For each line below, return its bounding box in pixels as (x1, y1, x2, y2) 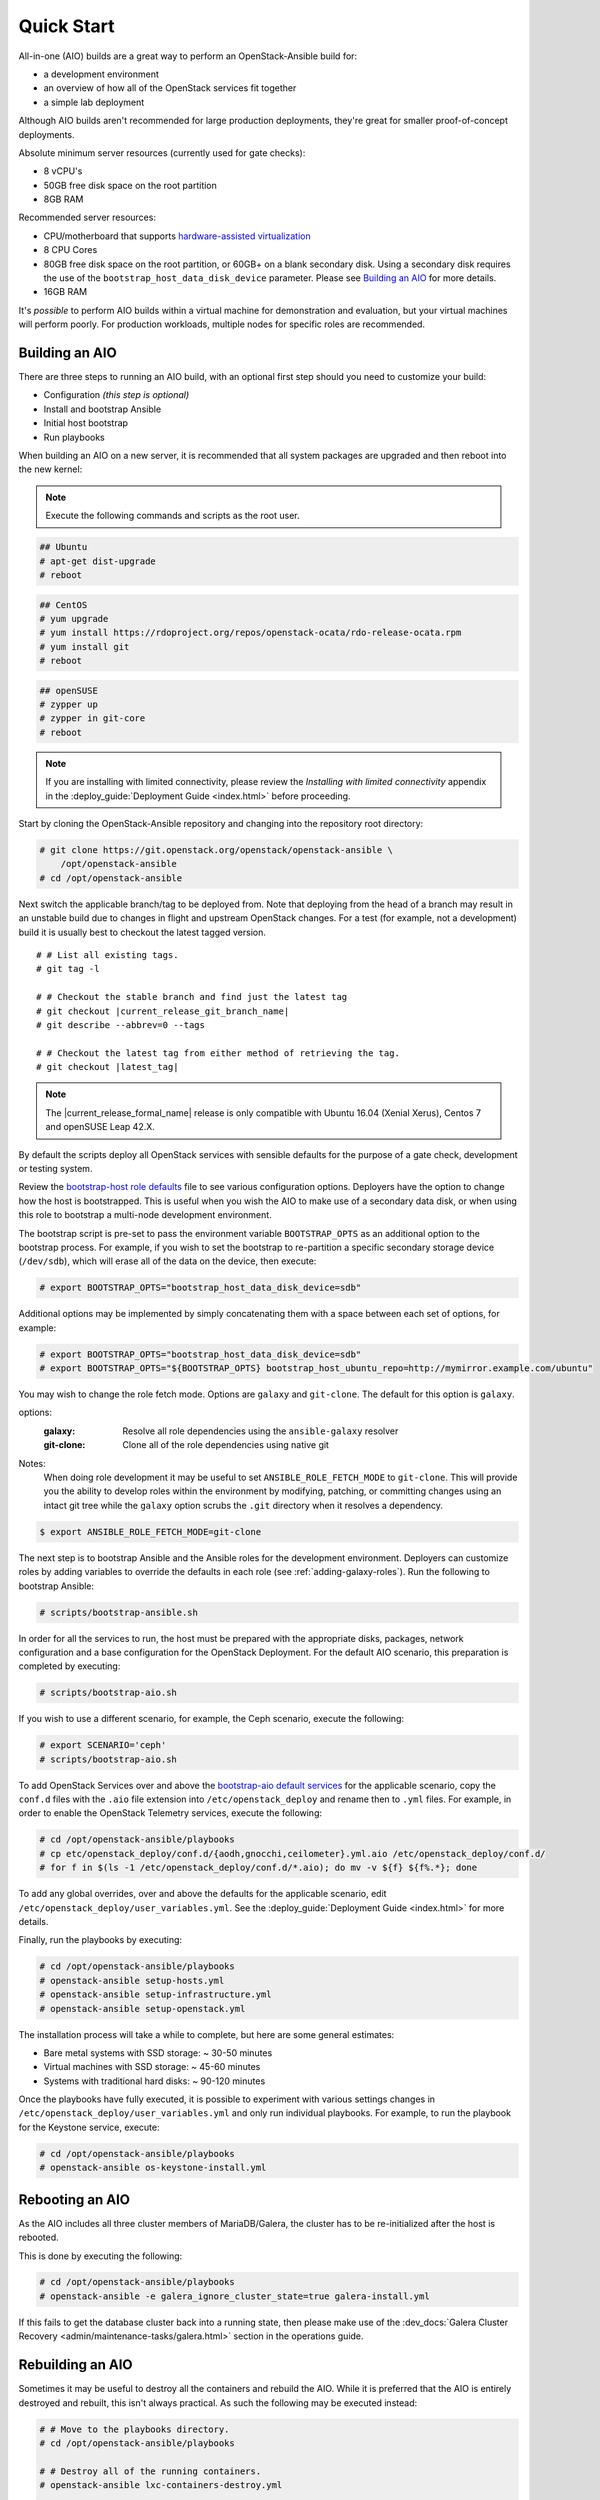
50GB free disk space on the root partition (43, 179, 217, 191)
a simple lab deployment (43, 96, 145, 108)
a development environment (43, 68, 160, 80)
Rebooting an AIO (18, 2191, 130, 2208)
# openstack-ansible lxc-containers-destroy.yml (39, 2480, 283, 2491)
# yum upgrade (39, 613, 109, 624)
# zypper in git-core (39, 713, 146, 724)
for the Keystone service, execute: (18, 2121, 160, 2133)
